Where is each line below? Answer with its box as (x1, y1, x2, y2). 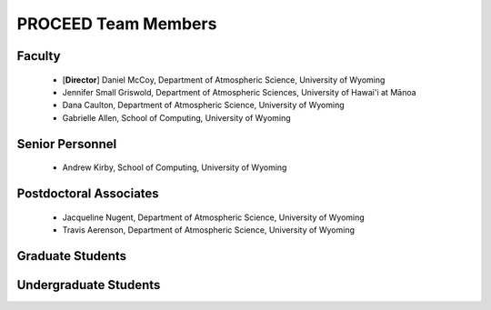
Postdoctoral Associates (16, 185, 159, 201)
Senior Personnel (16, 136, 117, 152)
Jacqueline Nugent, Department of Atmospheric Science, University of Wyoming (62, 212, 366, 223)
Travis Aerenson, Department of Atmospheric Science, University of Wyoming (62, 224, 355, 235)
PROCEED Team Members (16, 14, 217, 34)
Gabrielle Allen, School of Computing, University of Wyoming (62, 112, 291, 123)
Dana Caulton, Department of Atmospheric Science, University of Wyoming (62, 100, 345, 111)
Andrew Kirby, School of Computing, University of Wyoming (62, 162, 287, 173)
